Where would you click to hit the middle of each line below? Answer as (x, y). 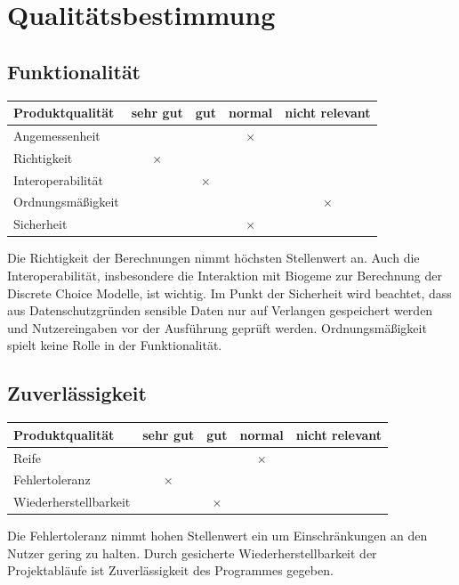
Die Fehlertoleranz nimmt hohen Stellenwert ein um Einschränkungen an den (217, 536)
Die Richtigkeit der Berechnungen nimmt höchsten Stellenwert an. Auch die (213, 258)
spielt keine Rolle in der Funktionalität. (115, 345)
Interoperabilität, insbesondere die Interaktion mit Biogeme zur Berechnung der (225, 275)
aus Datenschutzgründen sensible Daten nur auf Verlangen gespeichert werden (220, 310)
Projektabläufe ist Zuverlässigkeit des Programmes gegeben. (170, 570)
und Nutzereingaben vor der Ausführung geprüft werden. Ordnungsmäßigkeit (217, 327)
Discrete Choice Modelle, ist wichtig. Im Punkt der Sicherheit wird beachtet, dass (229, 292)
